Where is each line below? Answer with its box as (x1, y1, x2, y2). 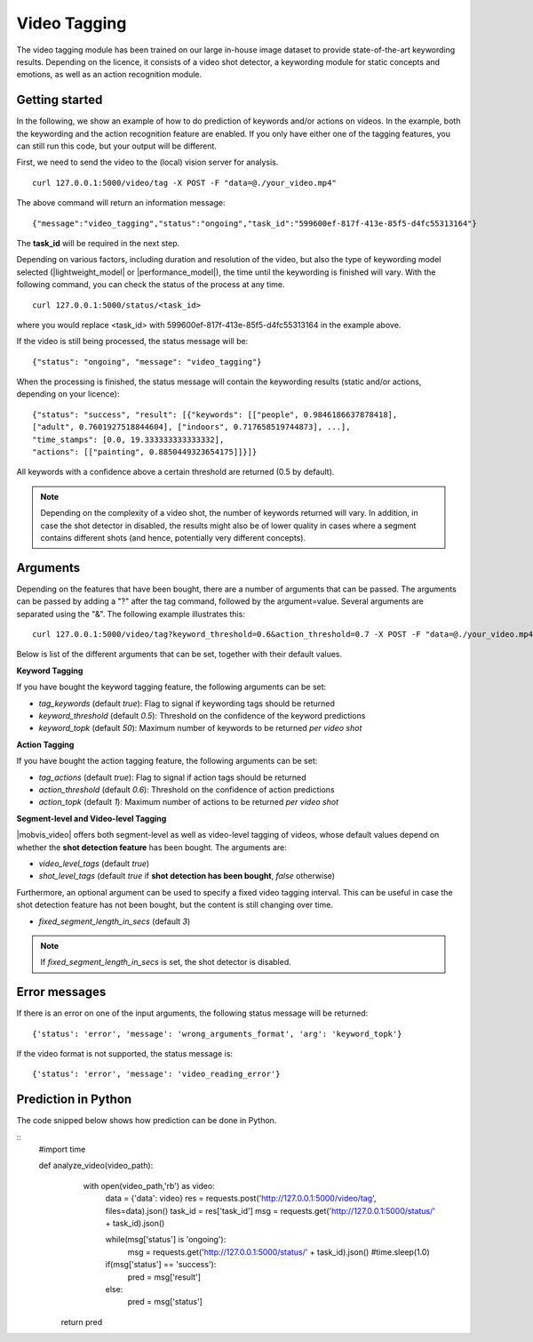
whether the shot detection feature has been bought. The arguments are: (16, 841, 288, 853)
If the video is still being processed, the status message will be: (16, 336, 249, 347)
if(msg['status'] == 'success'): (105, 1259, 217, 1270)
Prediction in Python (16, 1092, 132, 1107)
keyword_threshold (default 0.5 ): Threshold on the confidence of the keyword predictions (38, 711, 366, 721)
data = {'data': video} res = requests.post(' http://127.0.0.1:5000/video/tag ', (105, 1193, 377, 1204)
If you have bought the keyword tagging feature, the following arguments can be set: (16, 681, 327, 693)
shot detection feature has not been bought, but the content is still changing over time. (16, 899, 333, 911)
